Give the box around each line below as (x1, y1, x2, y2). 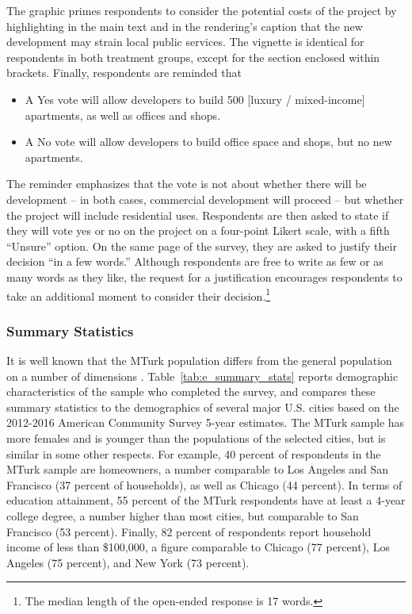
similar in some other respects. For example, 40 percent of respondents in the (6, 445, 381, 462)
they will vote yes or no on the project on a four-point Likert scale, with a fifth (6, 222, 390, 239)
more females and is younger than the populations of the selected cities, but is (6, 429, 386, 446)
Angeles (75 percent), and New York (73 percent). (6, 554, 250, 570)
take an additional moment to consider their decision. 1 (6, 285, 271, 304)
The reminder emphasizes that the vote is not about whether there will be (6, 175, 367, 192)
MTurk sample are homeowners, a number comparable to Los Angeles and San (6, 461, 389, 478)
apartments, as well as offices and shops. (25, 106, 221, 123)
